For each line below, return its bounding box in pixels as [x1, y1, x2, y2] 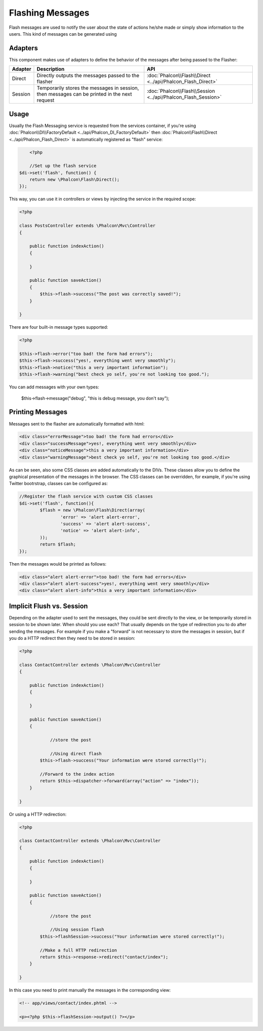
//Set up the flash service [29, 163, 97, 168]
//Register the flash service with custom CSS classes [19, 494, 153, 499]
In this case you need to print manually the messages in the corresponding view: [9, 987, 171, 993]
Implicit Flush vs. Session [9, 602, 88, 610]
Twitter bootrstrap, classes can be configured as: [9, 481, 108, 486]
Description [37, 66, 65, 73]
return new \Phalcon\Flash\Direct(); [29, 177, 120, 183]
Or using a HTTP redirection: [9, 811, 67, 817]
